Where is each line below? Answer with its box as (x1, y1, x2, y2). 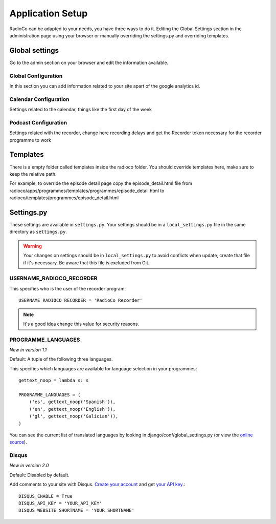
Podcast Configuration (9, 119, 67, 126)
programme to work (9, 137, 51, 143)
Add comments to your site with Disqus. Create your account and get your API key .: (9, 481, 186, 488)
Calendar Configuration (9, 95, 70, 102)
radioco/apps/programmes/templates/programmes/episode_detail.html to (9, 187, 165, 194)
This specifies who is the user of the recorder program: (9, 285, 126, 291)
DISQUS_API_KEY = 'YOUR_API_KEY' (18, 500, 102, 507)
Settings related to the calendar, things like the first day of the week (9, 107, 152, 113)
